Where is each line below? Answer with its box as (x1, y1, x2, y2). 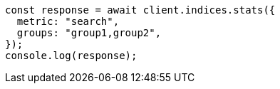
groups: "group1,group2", (16, 27, 162, 38)
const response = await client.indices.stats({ (5, 4, 276, 16)
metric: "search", (16, 16, 120, 27)
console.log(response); (5, 50, 138, 61)
